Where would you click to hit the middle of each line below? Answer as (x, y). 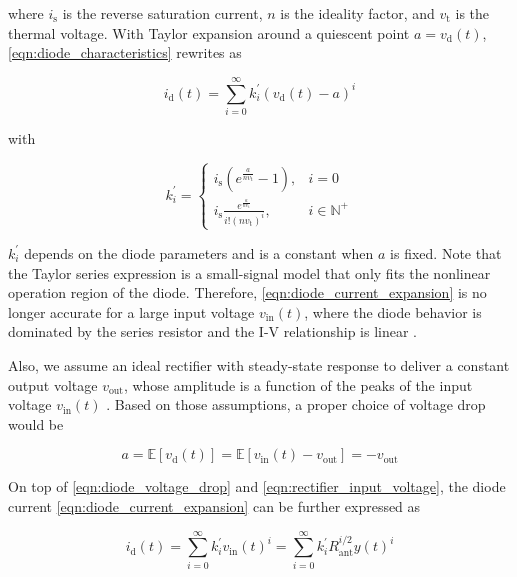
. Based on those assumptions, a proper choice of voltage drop (296, 404)
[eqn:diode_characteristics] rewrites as (125, 52)
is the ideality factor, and (357, 13)
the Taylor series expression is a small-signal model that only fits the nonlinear (249, 272)
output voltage (53, 384)
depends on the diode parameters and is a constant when (199, 252)
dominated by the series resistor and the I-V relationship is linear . (212, 331)
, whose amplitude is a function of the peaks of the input (298, 384)
